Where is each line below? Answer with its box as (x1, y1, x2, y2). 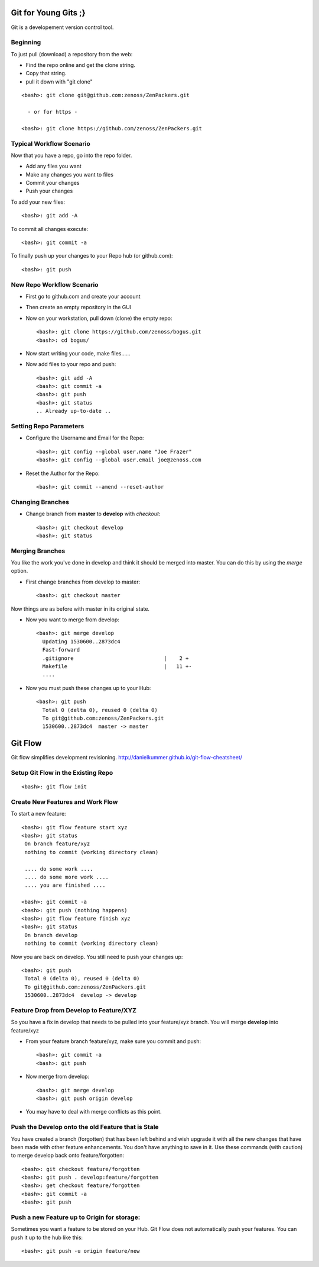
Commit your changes (25, 179, 80, 187)
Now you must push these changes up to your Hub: (25, 684, 151, 691)
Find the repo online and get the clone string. (25, 62, 135, 69)
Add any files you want (25, 163, 82, 170)
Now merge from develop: (25, 1073, 90, 1080)
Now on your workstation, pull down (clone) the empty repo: (25, 315, 172, 322)
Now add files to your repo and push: (25, 361, 116, 368)
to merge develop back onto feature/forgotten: (11, 1152, 124, 1159)
